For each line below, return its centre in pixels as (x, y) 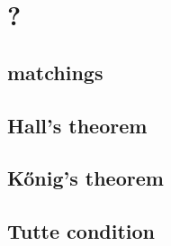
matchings (55, 72)
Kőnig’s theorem (85, 178)
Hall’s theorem (77, 125)
